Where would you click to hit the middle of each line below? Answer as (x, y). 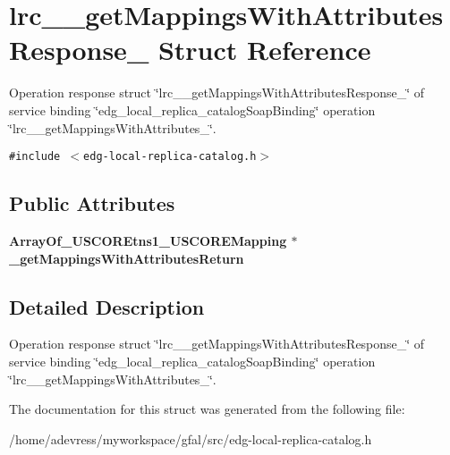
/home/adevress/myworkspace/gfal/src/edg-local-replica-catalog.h (191, 438)
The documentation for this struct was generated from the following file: (207, 409)
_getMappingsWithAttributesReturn (127, 258)
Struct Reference (264, 50)
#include (35, 157)
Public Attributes (92, 203)
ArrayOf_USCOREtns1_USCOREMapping (148, 240)
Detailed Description (107, 306)
